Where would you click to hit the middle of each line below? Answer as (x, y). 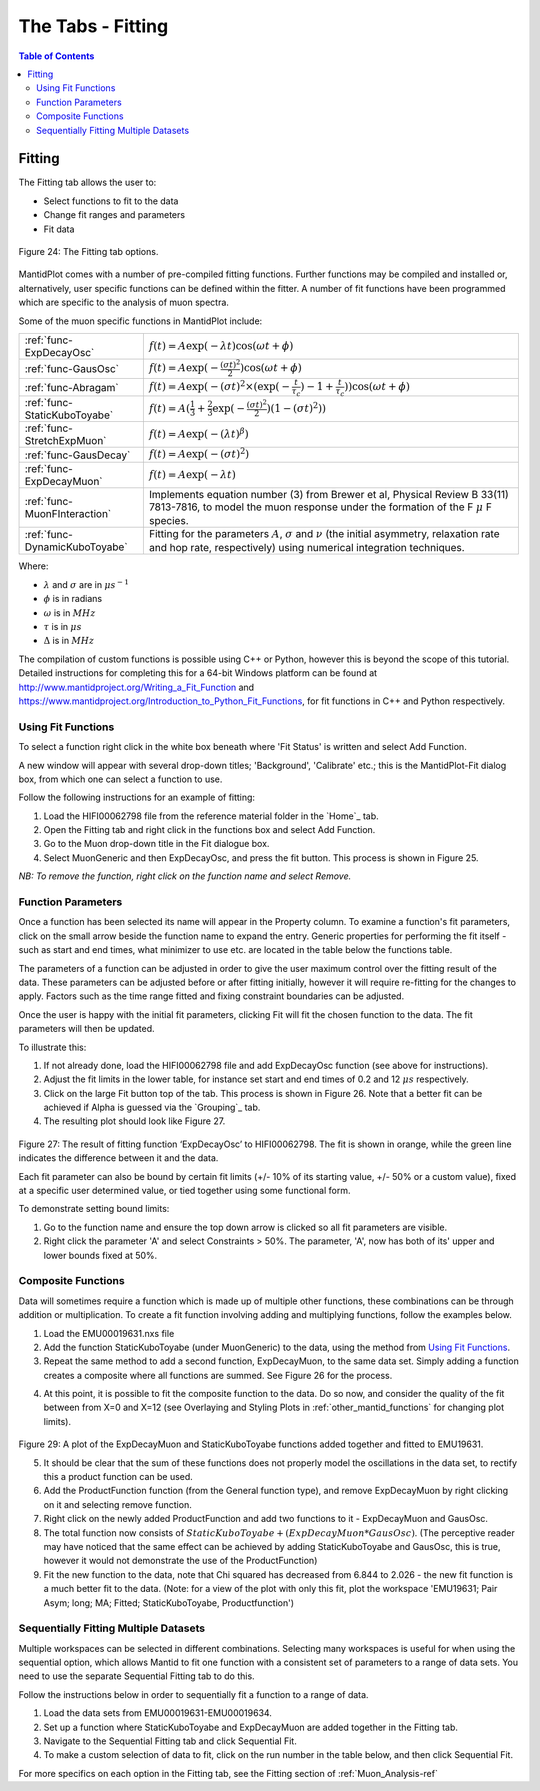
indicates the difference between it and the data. (118, 1158)
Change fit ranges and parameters (114, 215)
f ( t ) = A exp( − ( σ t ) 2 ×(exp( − (219, 386)
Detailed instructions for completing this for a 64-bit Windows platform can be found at (198, 673)
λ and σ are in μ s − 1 (86, 584)
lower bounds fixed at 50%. (100, 1255)
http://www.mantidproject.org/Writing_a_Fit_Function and (136, 687)
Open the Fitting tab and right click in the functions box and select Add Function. (209, 830)
